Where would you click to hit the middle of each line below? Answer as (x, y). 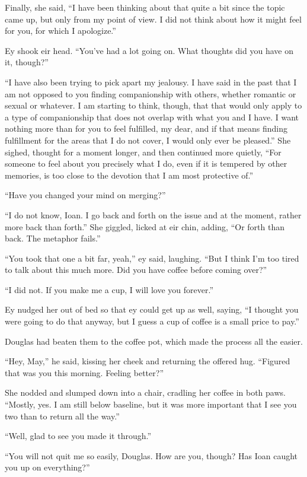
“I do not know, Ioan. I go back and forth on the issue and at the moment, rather (153, 214)
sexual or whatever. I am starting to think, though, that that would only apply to (153, 105)
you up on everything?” (47, 467)
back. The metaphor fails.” (53, 238)
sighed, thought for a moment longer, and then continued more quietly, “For (143, 152)
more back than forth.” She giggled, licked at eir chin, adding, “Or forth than (145, 226)
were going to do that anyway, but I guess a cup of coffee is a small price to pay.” (152, 321)
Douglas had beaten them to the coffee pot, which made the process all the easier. (154, 341)
